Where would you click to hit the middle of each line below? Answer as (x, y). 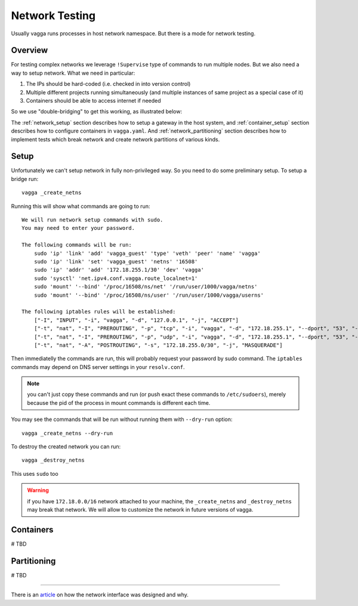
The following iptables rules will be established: (99, 312)
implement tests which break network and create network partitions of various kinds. (115, 139)
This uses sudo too (35, 473)
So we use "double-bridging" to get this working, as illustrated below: (96, 112)
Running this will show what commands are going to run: (81, 206)
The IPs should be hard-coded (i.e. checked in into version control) (108, 84)
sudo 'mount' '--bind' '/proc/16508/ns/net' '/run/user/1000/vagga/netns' (146, 287)
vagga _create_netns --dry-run (67, 433)
